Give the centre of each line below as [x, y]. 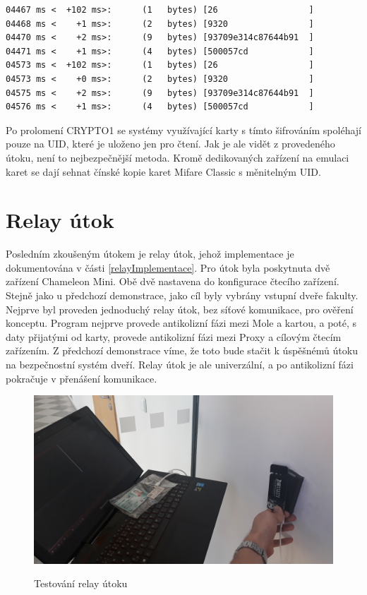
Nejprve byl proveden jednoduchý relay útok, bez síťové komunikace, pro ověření [180, 309]
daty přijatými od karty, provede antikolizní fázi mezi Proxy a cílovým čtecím [174, 336]
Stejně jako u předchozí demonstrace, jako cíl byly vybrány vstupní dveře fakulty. [182, 295]
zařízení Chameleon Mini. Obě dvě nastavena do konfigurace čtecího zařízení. [173, 281]
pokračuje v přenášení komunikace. [82, 378]
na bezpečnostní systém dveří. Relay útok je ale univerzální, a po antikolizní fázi [180, 364]
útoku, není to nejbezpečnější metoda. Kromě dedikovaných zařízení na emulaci [178, 157]
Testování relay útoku [81, 583]
